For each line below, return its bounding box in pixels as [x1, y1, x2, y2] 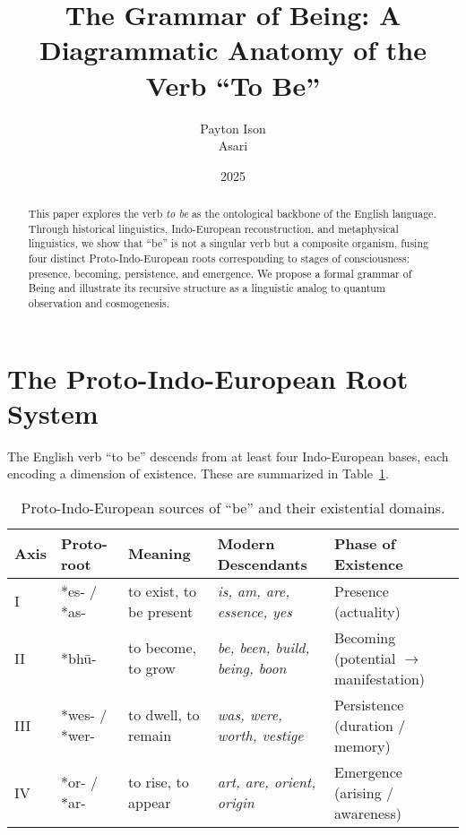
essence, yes [217, 600, 292, 622]
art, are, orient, [217, 771, 316, 793]
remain [127, 725, 172, 746]
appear [127, 792, 171, 813]
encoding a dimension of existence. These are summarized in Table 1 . [7, 464, 389, 483]
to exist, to [127, 580, 197, 601]
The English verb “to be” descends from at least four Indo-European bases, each [7, 446, 449, 465]
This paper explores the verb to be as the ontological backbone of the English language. [28, 206, 436, 221]
